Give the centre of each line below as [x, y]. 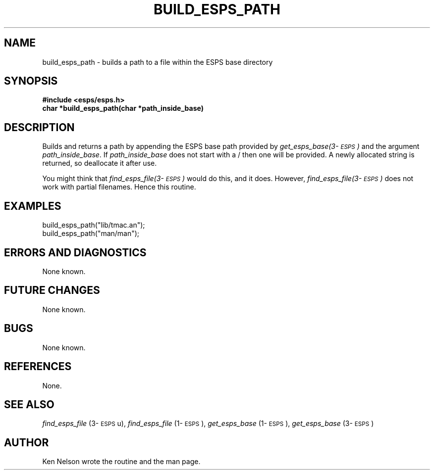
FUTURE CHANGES [52, 290]
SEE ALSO [29, 404]
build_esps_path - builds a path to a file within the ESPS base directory [158, 62]
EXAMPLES [33, 206]
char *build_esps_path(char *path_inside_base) [123, 108]
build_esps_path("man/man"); [91, 234]
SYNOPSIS [31, 81]
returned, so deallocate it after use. [100, 163]
